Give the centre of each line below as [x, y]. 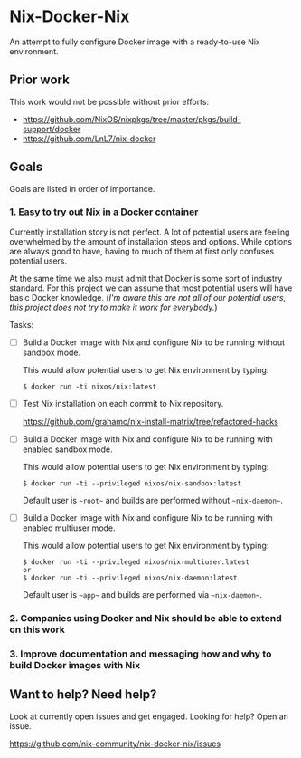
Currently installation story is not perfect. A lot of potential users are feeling [150, 232]
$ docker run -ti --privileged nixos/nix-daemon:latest [130, 578]
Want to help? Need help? [83, 695]
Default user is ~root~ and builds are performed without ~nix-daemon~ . [152, 501]
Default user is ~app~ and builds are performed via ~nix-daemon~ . [142, 595]
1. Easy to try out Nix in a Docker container [104, 212]
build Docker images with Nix [75, 665]
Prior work [39, 80]
